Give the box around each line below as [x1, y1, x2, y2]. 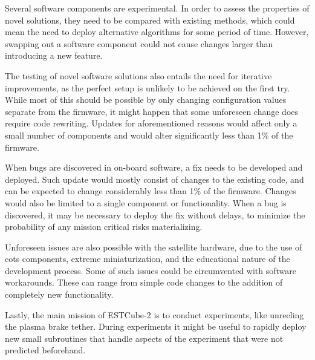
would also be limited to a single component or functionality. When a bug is [5, 196, 287, 209]
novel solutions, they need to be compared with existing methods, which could [5, 13, 295, 26]
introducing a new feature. [5, 49, 103, 62]
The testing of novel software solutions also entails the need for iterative [5, 69, 272, 82]
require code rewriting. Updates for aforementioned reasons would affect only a [5, 117, 297, 129]
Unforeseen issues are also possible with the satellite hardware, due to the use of [5, 240, 302, 253]
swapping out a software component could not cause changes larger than [5, 37, 273, 50]
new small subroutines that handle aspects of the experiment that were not [5, 332, 284, 344]
